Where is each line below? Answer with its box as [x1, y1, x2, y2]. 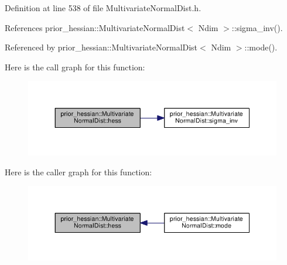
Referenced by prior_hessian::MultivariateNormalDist [5, 41, 198, 53]
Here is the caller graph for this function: [5, 165, 152, 178]
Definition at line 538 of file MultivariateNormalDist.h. [5, 2, 201, 13]
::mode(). [244, 41, 278, 53]
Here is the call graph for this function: [5, 60, 145, 73]
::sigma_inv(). [231, 21, 283, 33]
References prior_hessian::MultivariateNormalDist [5, 21, 185, 33]
